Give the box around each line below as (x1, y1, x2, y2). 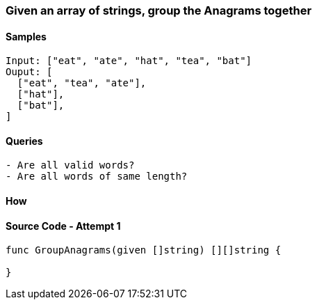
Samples (6, 30, 47, 42)
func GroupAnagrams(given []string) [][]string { (6, 244, 282, 256)
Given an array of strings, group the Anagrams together (6, 3, 312, 17)
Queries (6, 134, 43, 147)
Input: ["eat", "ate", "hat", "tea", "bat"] (6, 55, 252, 67)
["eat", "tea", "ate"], (17, 77, 147, 89)
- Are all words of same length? (6, 171, 188, 182)
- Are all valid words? (6, 159, 135, 171)
